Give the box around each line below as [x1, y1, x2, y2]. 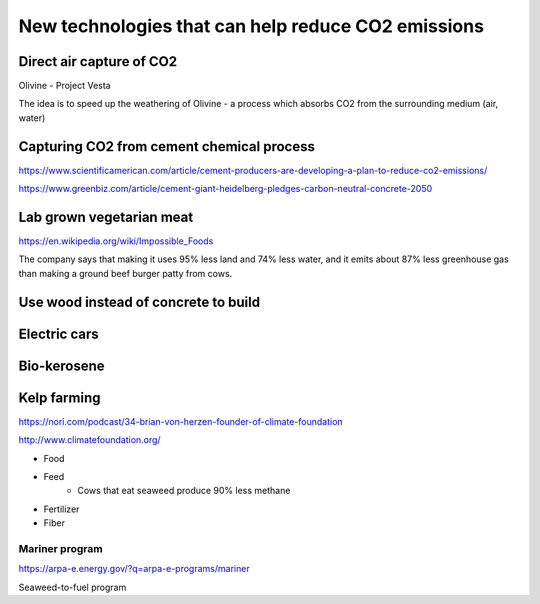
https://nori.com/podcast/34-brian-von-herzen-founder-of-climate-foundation [18, 415, 344, 427]
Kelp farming [18, 389, 101, 406]
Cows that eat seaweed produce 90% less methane [77, 485, 291, 497]
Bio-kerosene [18, 357, 105, 374]
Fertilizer [43, 503, 80, 515]
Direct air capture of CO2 [18, 53, 178, 70]
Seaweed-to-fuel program [18, 581, 127, 593]
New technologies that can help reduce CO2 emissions [18, 15, 485, 37]
